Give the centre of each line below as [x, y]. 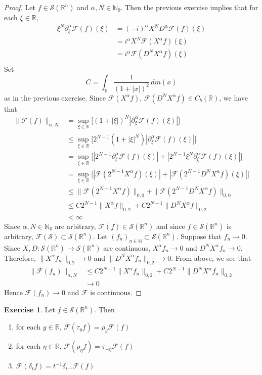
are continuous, [127, 247]
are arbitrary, [75, 226]
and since [170, 226]
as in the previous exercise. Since [55, 97]
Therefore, [20, 257]
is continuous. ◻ [116, 292]
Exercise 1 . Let [30, 309]
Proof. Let [20, 7]
